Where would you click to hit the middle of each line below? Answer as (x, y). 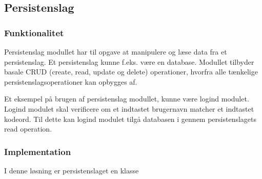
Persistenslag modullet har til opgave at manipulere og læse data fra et (116, 52)
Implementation (38, 151)
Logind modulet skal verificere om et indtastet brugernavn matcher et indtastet (129, 108)
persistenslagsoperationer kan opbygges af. (71, 81)
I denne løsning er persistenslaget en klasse (72, 170)
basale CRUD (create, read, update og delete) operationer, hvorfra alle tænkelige (131, 72)
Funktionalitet (34, 32)
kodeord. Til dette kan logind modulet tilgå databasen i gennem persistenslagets (130, 119)
